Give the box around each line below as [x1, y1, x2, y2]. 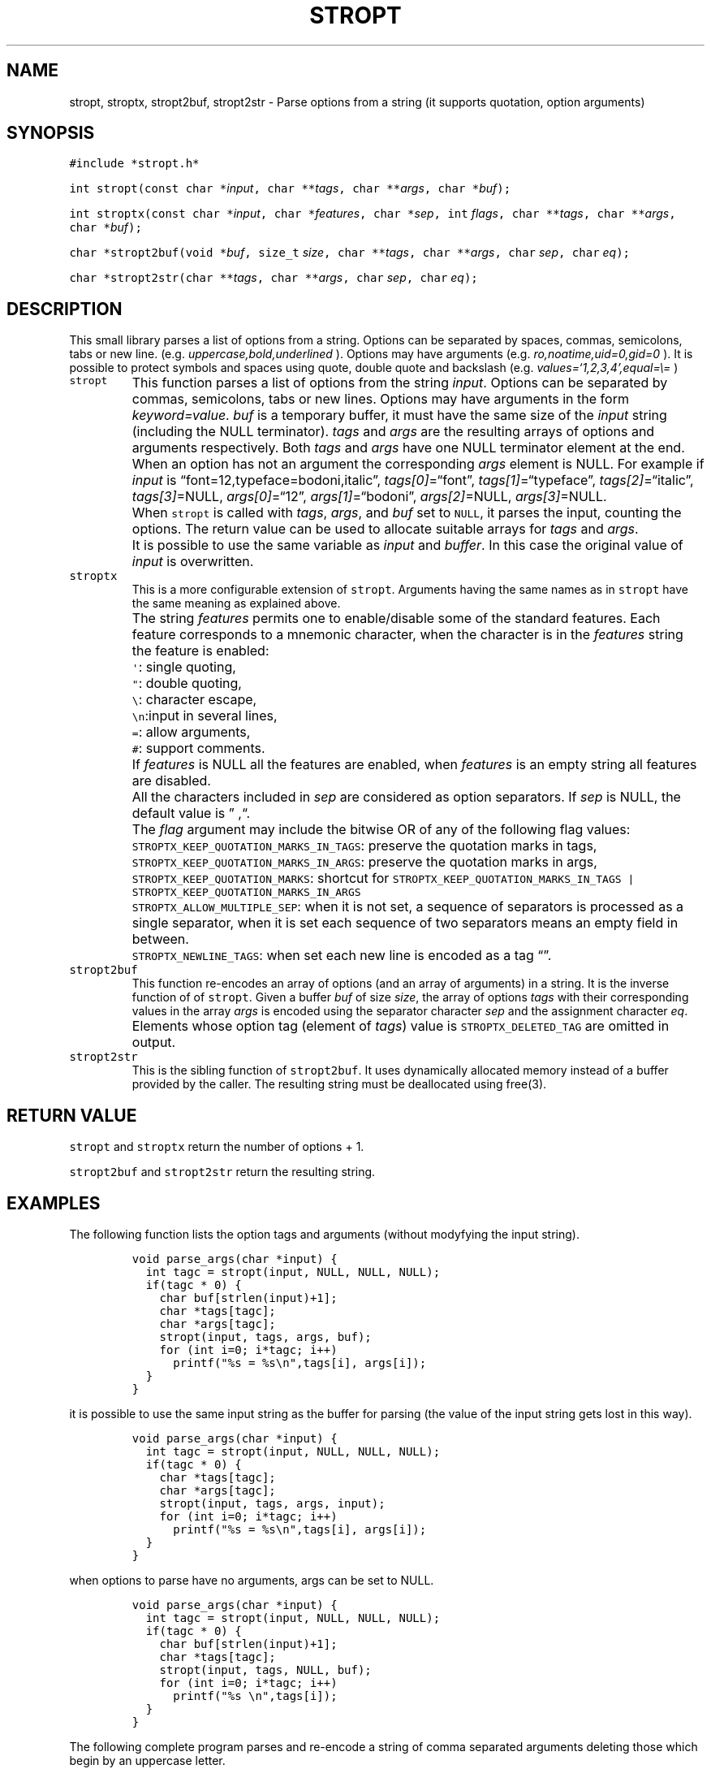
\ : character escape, [131, 691, 257, 708]
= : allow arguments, [131, 724, 251, 741]
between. [131, 931, 189, 948]
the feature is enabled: [131, 642, 269, 660]
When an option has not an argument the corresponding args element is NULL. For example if [131, 456, 705, 473]
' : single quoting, [131, 659, 236, 676]
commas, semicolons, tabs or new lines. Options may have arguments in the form [131, 391, 629, 408]
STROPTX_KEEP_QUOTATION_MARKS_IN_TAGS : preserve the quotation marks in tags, [131, 837, 597, 854]
